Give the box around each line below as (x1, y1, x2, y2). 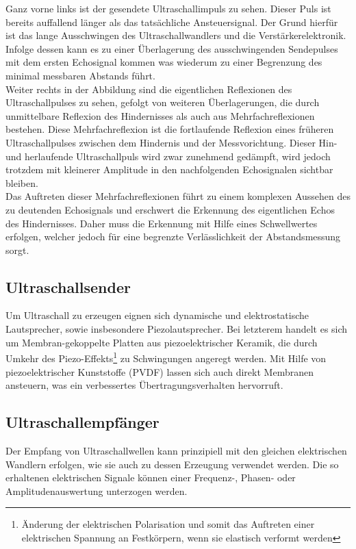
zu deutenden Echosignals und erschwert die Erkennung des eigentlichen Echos (5, 202, 335, 216)
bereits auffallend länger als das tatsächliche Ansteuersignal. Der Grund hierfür (5, 14, 338, 29)
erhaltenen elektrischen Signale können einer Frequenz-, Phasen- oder (5, 470, 296, 485)
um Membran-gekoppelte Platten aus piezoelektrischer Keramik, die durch (5, 335, 318, 349)
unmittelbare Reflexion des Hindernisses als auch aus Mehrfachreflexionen (5, 108, 315, 123)
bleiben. (5, 175, 38, 190)
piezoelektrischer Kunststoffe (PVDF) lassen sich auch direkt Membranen (5, 364, 314, 379)
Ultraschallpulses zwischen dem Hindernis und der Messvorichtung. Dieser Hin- (5, 135, 338, 149)
